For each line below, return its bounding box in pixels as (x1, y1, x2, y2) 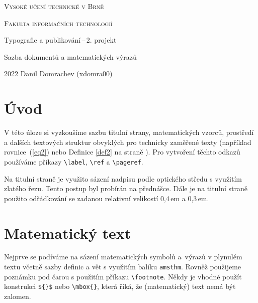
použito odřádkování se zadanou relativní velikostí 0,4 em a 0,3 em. (4, 193, 209, 203)
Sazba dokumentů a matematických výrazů (4, 51, 137, 62)
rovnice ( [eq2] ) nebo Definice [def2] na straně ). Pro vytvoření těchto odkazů (4, 146, 240, 157)
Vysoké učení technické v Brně (4, 1, 104, 11)
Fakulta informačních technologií (4, 18, 113, 28)
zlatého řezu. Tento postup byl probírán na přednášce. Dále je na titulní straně (4, 183, 248, 194)
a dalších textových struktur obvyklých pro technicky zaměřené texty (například (4, 136, 251, 147)
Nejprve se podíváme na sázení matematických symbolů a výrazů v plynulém (4, 251, 242, 262)
